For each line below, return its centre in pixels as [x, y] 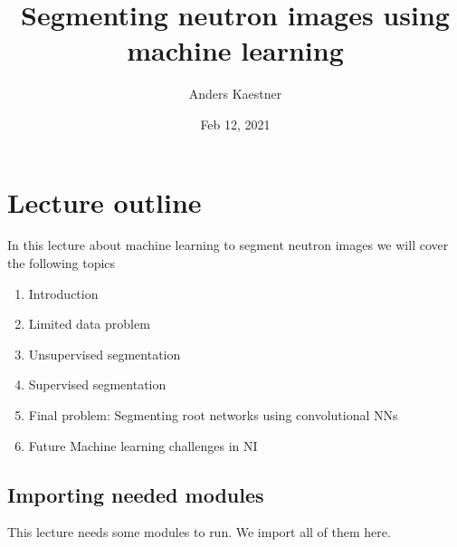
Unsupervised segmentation [105, 354]
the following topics [62, 263]
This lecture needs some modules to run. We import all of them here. [199, 532]
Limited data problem [89, 324]
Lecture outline [105, 202]
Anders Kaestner [235, 94]
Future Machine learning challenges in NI [143, 445]
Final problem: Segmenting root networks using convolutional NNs [213, 415]
